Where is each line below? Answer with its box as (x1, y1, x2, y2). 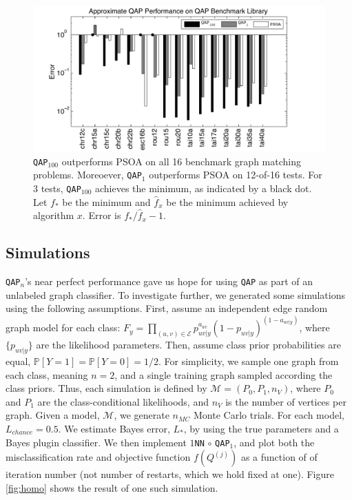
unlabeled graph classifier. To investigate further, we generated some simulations (6, 287, 345, 302)
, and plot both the (234, 435, 315, 449)
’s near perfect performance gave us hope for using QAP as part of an (25, 273, 313, 288)
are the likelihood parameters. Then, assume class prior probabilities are (36, 337, 341, 352)
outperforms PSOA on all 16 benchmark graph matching (61, 154, 301, 168)
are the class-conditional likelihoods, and (37, 394, 209, 408)
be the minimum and (62, 194, 151, 209)
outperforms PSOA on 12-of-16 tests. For (149, 167, 322, 182)
